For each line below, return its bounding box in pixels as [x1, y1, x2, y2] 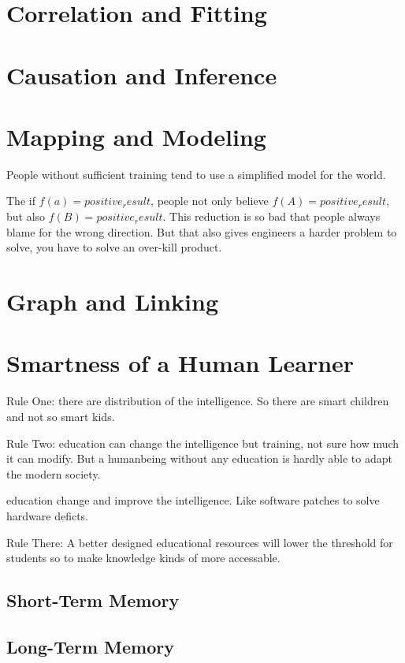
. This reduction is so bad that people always [162, 208, 381, 225]
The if [6, 192, 35, 209]
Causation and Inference [6, 58, 277, 91]
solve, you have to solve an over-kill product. [6, 239, 222, 255]
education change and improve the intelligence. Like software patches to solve [6, 492, 380, 508]
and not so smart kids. [6, 408, 115, 424]
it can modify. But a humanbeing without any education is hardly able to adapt [6, 450, 392, 467]
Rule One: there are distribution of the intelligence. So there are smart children [6, 393, 389, 409]
